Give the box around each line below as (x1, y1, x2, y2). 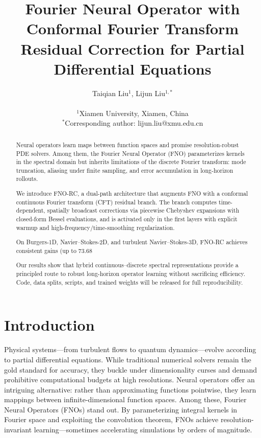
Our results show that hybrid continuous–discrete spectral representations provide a (16, 261, 239, 269)
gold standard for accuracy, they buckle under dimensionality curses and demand (4, 364, 257, 375)
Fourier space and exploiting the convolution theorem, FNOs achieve (4, 414, 219, 425)
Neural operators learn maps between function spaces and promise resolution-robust (16, 140, 239, 149)
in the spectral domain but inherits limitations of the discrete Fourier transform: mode (16, 157, 246, 166)
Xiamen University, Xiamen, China (79, 107, 189, 118)
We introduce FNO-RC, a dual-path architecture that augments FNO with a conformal (16, 189, 248, 198)
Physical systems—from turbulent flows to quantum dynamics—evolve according (4, 344, 256, 355)
